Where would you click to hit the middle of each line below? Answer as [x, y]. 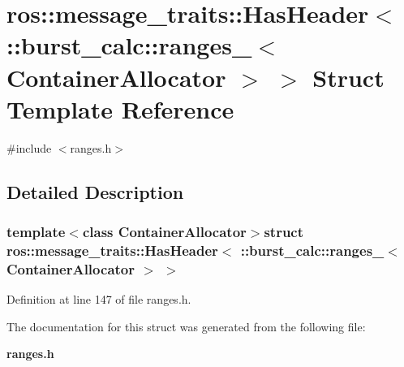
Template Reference [120, 108]
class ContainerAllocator [164, 231]
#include [29, 147]
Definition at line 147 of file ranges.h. [99, 299]
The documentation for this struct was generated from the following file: [186, 326]
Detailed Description [95, 191]
